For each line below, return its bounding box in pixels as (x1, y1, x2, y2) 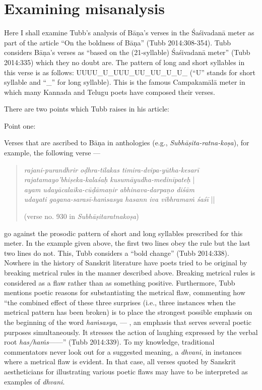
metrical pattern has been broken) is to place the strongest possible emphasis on (4, 307, 252, 317)
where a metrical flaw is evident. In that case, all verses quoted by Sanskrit (4, 356, 236, 367)
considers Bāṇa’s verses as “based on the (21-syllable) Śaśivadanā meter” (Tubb (4, 47, 250, 58)
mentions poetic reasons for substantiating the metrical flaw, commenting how (4, 287, 245, 298)
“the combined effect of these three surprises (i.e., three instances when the (4, 297, 236, 307)
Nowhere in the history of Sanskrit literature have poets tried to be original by (4, 257, 247, 268)
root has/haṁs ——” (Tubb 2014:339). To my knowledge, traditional (4, 337, 215, 347)
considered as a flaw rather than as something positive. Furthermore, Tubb (4, 277, 235, 288)
